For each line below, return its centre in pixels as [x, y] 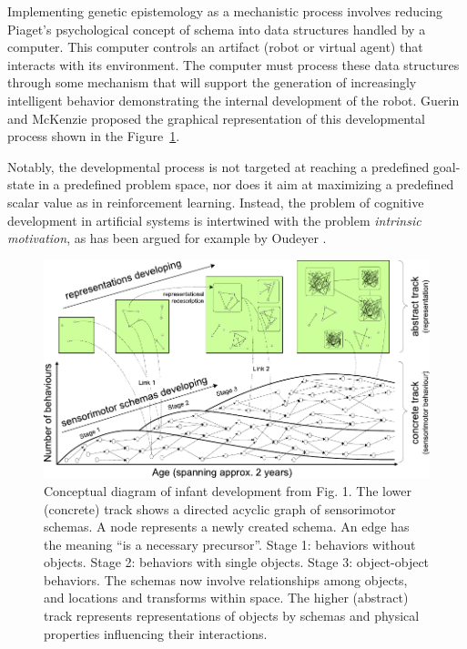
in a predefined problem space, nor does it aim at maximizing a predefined [246, 184]
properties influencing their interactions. [156, 633]
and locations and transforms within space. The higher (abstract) [226, 598]
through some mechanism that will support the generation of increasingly [212, 82]
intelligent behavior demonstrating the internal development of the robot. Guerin [233, 100]
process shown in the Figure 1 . [94, 136]
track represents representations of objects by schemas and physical [232, 616]
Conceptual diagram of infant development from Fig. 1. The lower [228, 490]
